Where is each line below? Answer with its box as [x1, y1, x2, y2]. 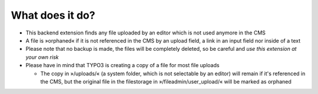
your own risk [25, 53, 59, 61]
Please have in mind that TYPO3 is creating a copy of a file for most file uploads [25, 62, 220, 69]
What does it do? [11, 9, 95, 22]
